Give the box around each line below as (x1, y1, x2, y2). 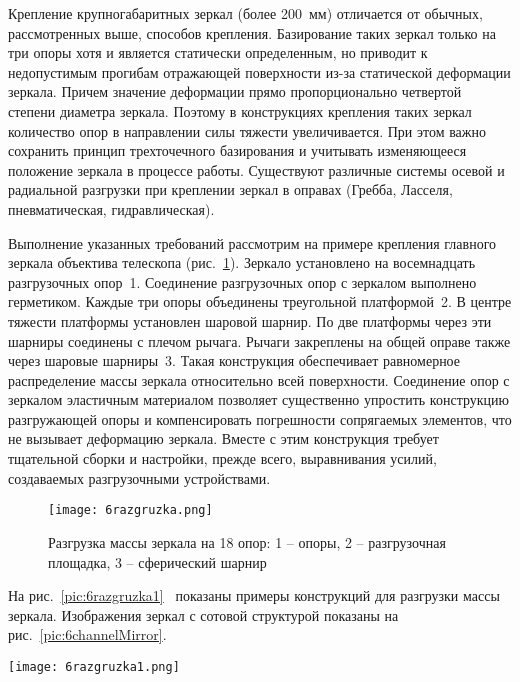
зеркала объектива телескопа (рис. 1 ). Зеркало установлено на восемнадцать (8, 252, 476, 273)
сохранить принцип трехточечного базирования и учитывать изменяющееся (8, 140, 467, 161)
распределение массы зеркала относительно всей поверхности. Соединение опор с (8, 369, 510, 390)
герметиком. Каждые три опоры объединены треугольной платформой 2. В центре (8, 291, 512, 312)
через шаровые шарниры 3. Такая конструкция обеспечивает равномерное (8, 350, 461, 371)
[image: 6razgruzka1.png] (8, 659, 180, 674)
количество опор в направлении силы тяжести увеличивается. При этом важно (8, 120, 486, 141)
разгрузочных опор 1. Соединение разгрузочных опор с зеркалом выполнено (8, 271, 477, 292)
